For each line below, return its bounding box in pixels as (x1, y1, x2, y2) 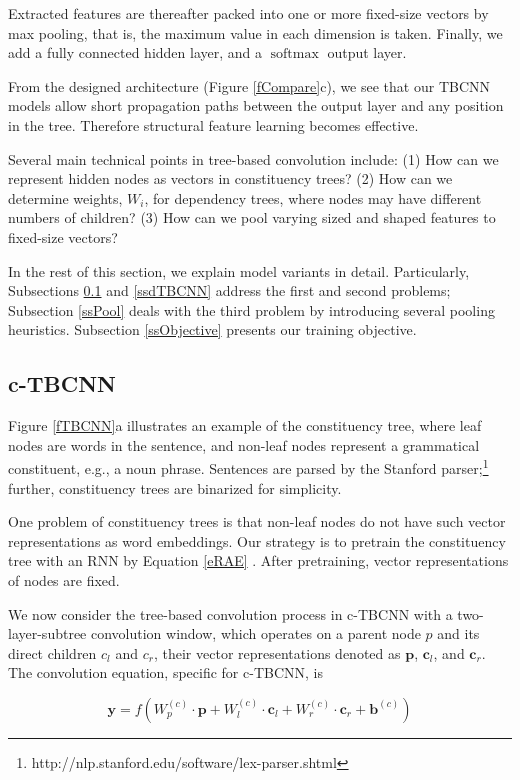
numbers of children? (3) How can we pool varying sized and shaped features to (8, 207, 496, 228)
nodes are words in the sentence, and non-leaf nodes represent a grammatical (8, 434, 480, 455)
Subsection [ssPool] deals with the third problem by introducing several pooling (8, 299, 495, 320)
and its (437, 623, 480, 644)
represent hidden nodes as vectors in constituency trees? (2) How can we (8, 168, 453, 189)
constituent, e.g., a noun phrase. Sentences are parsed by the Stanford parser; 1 (8, 455, 489, 478)
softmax (270, 47, 319, 62)
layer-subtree (8, 623, 87, 644)
